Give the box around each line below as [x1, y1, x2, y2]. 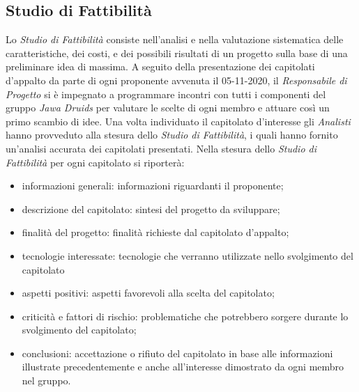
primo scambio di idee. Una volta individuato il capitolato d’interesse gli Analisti [6, 113, 351, 128]
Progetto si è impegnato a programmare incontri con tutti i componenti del [6, 86, 326, 101]
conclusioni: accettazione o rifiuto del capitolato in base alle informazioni [22, 345, 333, 360]
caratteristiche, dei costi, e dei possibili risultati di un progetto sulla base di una [6, 45, 348, 60]
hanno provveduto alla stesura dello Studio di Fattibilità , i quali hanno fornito [6, 127, 338, 142]
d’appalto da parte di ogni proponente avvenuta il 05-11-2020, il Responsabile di [6, 72, 347, 87]
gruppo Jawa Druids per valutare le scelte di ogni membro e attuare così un [6, 100, 330, 115]
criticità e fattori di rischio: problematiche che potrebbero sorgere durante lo [22, 308, 349, 323]
